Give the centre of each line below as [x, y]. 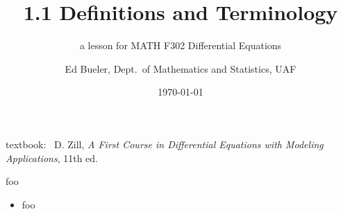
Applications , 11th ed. [52, 158]
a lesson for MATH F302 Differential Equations [181, 45]
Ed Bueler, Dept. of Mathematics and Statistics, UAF [181, 68]
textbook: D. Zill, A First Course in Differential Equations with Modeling [165, 144]
